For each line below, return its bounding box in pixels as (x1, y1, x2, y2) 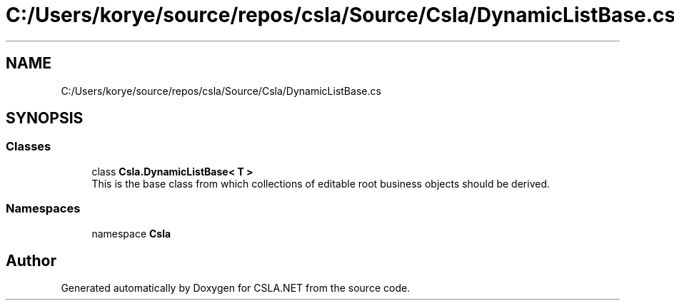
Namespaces (6, 201, 81, 216)
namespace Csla (91, 227, 171, 240)
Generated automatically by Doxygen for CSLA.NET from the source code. (61, 282, 411, 295)
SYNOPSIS (6, 109, 84, 128)
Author (6, 251, 56, 270)
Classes (6, 139, 51, 154)
